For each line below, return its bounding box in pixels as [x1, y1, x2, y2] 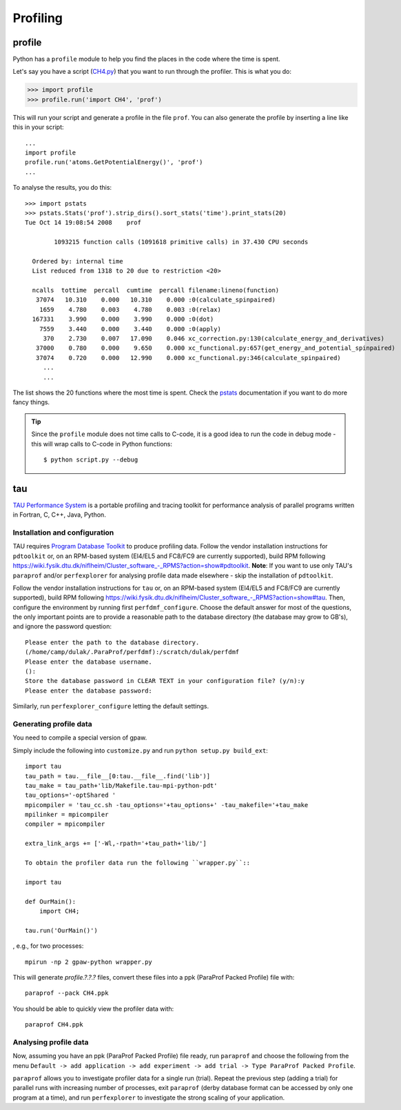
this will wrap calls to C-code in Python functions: [31, 439, 172, 448]
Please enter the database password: [25, 686, 153, 695]
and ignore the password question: [12, 622, 112, 631]
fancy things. [12, 398, 50, 406]
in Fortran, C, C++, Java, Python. [12, 511, 106, 519]
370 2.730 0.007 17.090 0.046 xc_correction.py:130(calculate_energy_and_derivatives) [43, 335, 385, 343]
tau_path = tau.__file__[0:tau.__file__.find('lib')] [25, 772, 210, 780]
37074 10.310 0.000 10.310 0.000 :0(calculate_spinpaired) [35, 296, 276, 304]
